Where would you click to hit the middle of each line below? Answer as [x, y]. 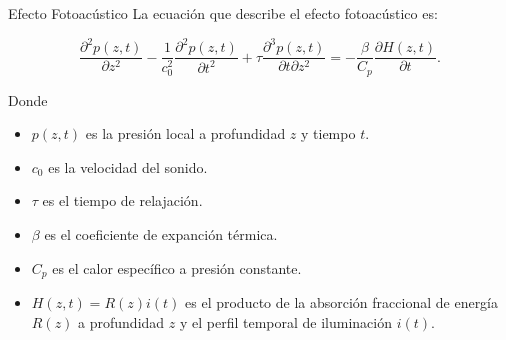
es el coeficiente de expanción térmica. [161, 233]
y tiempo [328, 133]
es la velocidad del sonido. [128, 166]
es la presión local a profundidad [185, 133]
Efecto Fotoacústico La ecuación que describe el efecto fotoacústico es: [223, 13]
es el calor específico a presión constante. [177, 267]
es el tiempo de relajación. [122, 200]
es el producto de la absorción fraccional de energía [342, 302]
